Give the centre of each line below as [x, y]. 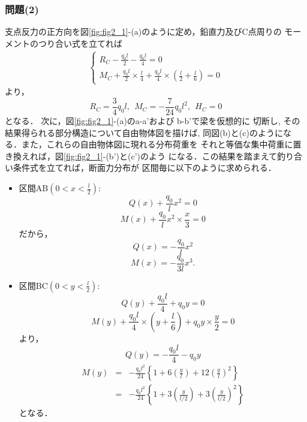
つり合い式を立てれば [80, 43]
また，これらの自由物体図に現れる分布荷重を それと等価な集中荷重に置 [161, 144]
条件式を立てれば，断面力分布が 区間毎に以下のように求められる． [145, 168]
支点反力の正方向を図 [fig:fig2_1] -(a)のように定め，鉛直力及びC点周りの [143, 31]
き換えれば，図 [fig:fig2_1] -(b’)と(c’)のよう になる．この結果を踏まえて [141, 156]
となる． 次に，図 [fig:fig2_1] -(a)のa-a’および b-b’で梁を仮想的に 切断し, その [153, 121]
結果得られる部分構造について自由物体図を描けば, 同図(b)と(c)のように [144, 132]
